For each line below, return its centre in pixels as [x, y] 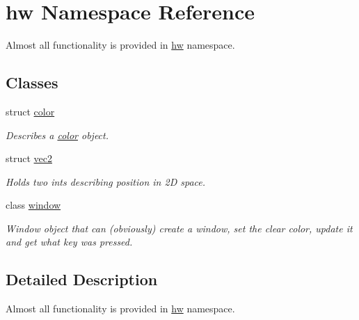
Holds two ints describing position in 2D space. [106, 181]
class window [33, 205]
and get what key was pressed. [69, 242]
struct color [30, 111]
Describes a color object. [57, 135]
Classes [32, 82]
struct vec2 [29, 158]
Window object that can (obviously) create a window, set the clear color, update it [179, 228]
